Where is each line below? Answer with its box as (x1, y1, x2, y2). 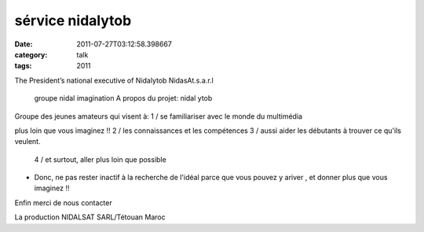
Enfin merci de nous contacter (14, 197, 113, 208)
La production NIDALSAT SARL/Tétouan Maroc (14, 212, 166, 222)
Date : (14, 39, 33, 49)
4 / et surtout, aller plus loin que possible (34, 154, 166, 164)
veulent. (14, 137, 41, 146)
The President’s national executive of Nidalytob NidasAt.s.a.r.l (14, 75, 214, 85)
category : (14, 50, 48, 59)
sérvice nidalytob (14, 12, 132, 29)
